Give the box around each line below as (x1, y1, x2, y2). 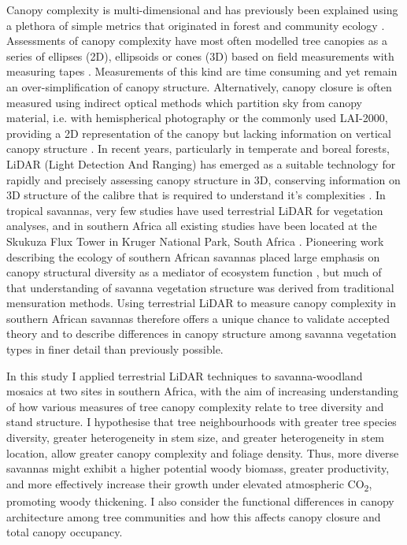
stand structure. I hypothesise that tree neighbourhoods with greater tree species (6, 413, 397, 430)
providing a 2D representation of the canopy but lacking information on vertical (6, 124, 391, 141)
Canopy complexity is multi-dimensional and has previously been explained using (6, 2, 398, 17)
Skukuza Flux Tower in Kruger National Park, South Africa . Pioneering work (6, 232, 384, 249)
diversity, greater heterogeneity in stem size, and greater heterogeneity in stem (6, 429, 385, 446)
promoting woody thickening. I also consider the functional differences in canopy (6, 492, 394, 509)
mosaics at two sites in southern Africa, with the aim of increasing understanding (6, 383, 399, 399)
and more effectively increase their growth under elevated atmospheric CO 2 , (6, 475, 372, 494)
